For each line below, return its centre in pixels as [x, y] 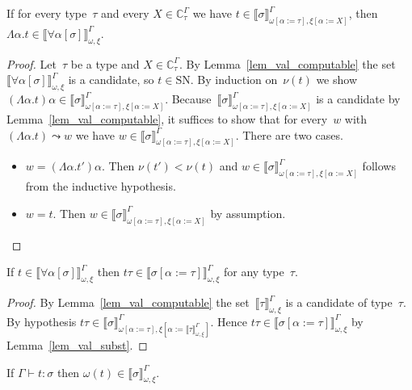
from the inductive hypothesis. [101, 186]
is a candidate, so [111, 80]
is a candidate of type [339, 302]
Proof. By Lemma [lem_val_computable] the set [128, 302]
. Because [188, 99]
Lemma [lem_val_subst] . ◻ [77, 345]
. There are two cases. [289, 134]
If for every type [47, 13]
